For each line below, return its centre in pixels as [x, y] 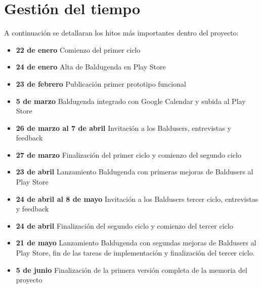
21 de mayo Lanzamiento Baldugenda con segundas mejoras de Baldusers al [136, 243]
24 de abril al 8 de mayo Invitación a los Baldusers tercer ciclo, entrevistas [137, 199]
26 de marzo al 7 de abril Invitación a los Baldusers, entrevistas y [123, 128]
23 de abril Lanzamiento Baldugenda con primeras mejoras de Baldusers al [135, 172]
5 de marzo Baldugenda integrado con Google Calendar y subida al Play [131, 101]
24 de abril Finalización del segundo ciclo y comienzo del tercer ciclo [124, 225]
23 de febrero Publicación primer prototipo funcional [101, 83]
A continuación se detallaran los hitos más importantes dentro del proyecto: [121, 33]
